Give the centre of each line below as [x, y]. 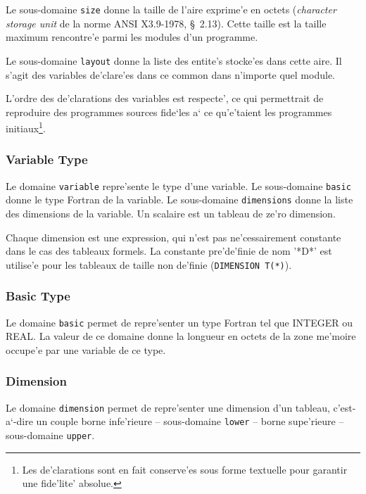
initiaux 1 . [26, 127]
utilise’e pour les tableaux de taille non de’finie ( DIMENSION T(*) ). [149, 264]
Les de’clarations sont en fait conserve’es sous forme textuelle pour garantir [185, 469]
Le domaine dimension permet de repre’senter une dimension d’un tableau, [168, 407]
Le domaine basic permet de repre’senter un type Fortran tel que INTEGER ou [179, 322]
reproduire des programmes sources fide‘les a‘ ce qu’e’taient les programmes [169, 112]
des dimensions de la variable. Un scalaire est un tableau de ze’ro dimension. [171, 214]
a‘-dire [19, 421]
